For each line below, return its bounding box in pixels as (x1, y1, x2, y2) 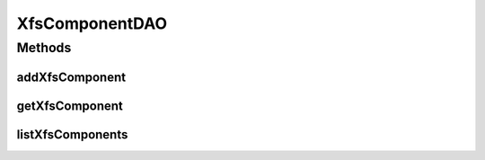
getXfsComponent (16, 98, 123, 113)
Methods (16, 40, 72, 56)
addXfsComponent (16, 69, 126, 84)
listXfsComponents (16, 127, 128, 142)
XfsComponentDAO (16, 13, 168, 33)
